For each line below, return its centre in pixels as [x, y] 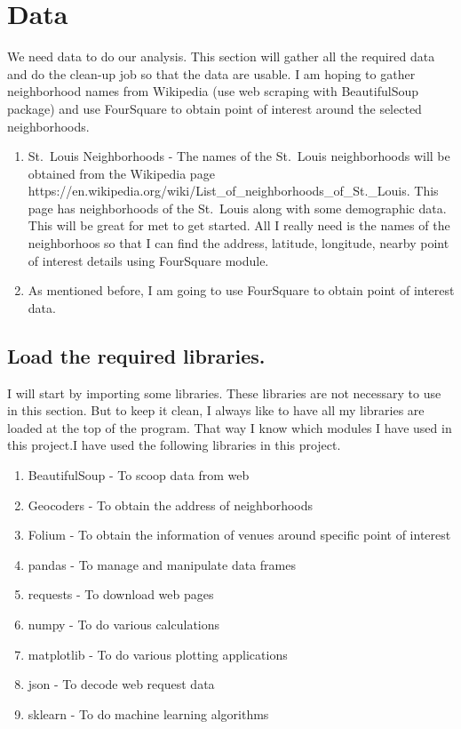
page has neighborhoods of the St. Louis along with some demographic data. [237, 208]
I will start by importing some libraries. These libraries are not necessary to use [224, 393]
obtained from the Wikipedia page [121, 173]
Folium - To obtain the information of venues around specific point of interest [239, 535]
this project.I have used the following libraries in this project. [174, 445]
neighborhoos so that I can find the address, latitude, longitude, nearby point [238, 243]
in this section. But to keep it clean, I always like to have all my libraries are [216, 410]
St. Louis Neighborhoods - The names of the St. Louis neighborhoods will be [239, 156]
